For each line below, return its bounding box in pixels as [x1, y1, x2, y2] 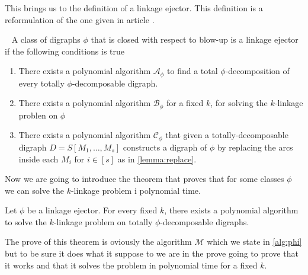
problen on [18, 108, 58, 121]
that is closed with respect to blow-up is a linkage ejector [91, 33, 299, 46]
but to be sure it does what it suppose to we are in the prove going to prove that [5, 247, 299, 260]
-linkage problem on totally [53, 215, 153, 228]
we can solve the [5, 184, 64, 196]
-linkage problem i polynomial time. [70, 184, 201, 196]
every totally [18, 76, 65, 89]
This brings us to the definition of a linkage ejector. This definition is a [5, 2, 263, 14]
